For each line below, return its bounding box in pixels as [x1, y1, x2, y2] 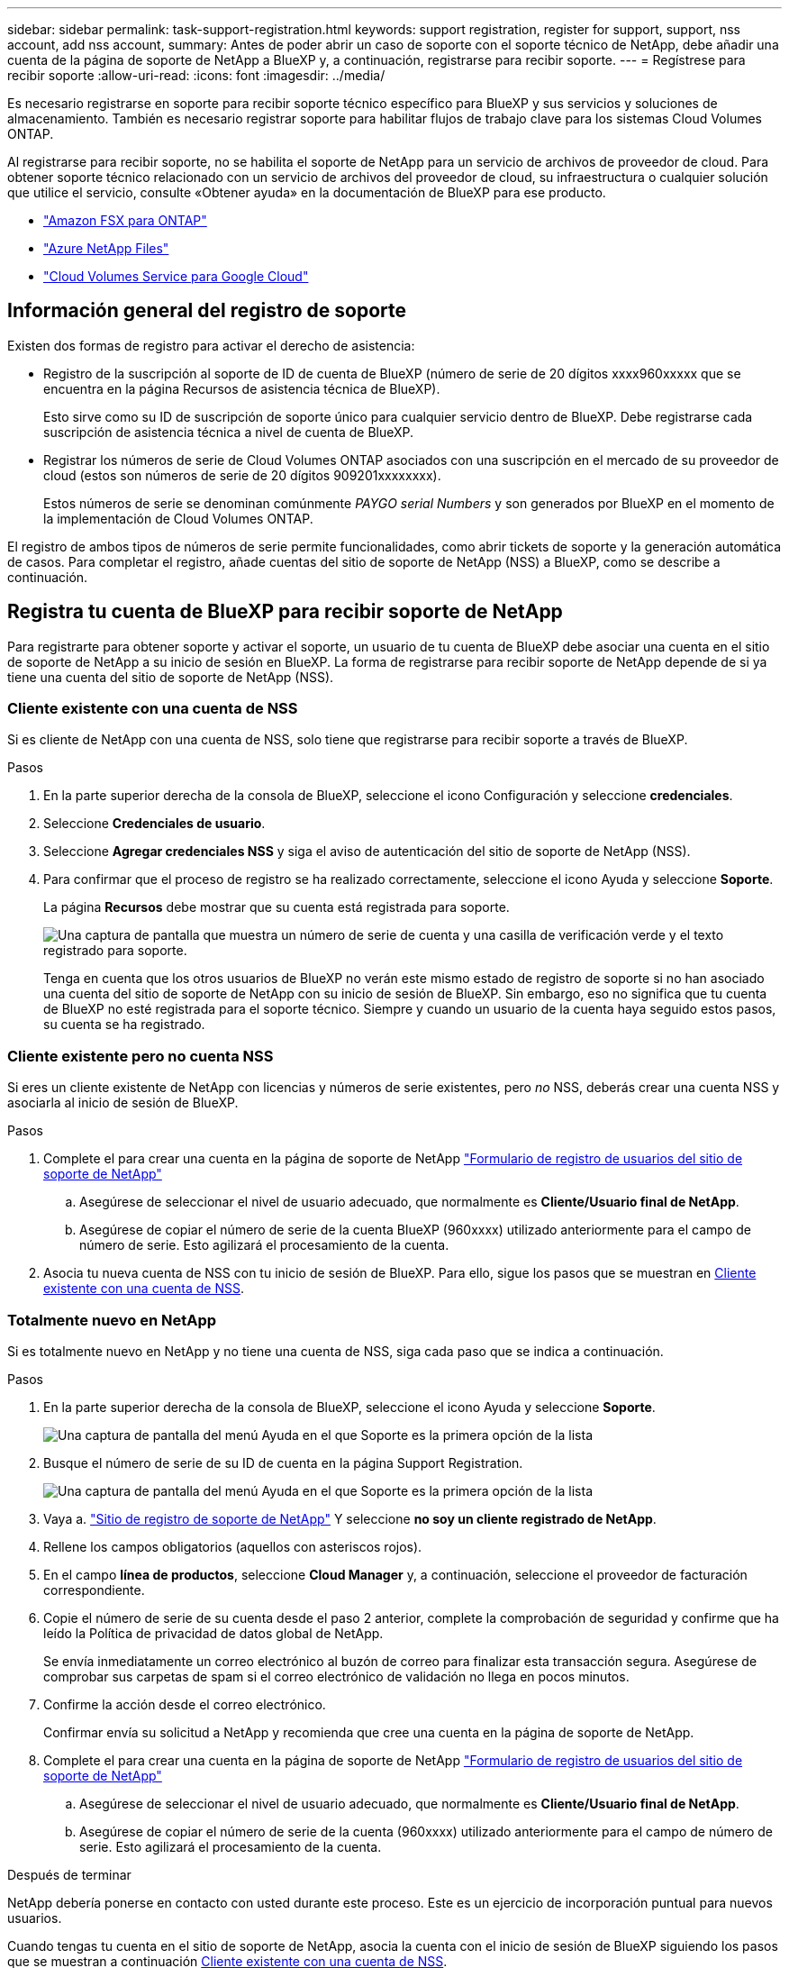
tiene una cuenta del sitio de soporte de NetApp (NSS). [7, 669, 334, 685]
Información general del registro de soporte [7, 299, 406, 323]
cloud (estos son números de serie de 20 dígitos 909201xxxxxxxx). [43, 467, 441, 483]
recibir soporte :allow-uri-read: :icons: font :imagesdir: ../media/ [7, 68, 385, 83]
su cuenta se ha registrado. [43, 1016, 205, 1033]
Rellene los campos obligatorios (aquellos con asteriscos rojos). [43, 1538, 422, 1554]
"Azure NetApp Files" [43, 241, 169, 256]
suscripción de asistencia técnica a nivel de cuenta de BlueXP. [43, 424, 414, 440]
